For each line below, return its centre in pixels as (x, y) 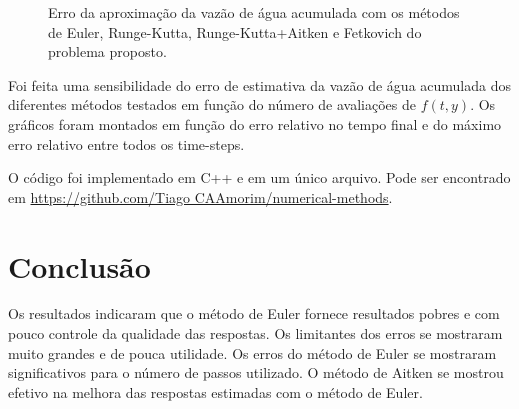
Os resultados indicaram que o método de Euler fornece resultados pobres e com (254, 313)
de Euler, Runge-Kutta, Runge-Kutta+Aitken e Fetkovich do (235, 31)
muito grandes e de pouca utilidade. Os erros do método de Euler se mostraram (252, 352)
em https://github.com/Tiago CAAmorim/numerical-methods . (200, 196)
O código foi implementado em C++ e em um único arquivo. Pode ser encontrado (259, 177)
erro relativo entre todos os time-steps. (126, 143)
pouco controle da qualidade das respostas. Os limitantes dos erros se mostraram (255, 333)
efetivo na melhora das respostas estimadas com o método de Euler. (215, 391)
